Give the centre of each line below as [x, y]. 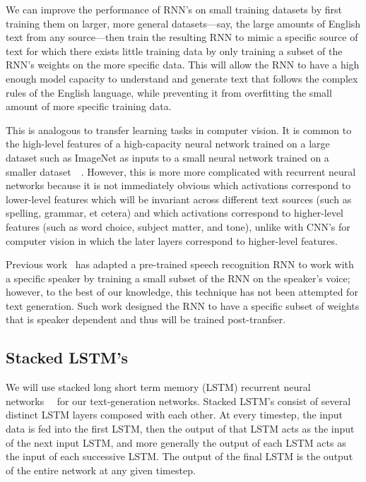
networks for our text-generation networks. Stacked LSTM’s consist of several [178, 400]
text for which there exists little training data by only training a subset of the [174, 50]
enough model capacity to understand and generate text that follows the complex [182, 78]
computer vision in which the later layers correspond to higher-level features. [172, 240]
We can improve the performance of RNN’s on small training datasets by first [174, 9]
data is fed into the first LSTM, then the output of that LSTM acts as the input [180, 429]
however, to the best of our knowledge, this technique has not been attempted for [182, 292]
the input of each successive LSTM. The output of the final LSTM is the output [179, 456]
